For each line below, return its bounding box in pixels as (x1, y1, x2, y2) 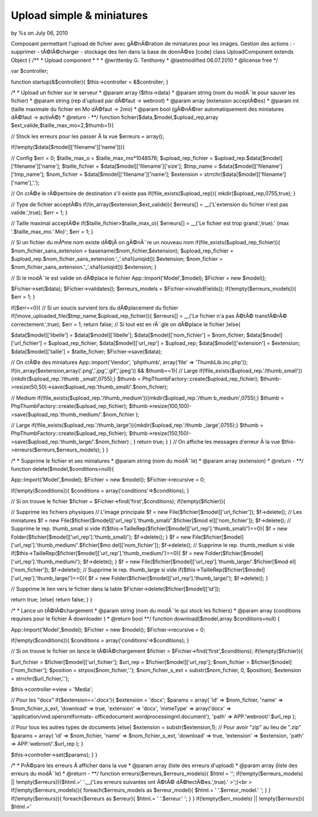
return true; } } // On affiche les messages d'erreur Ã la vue (137, 438, 280, 445)
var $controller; (11, 68, 48, 75)
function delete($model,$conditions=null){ (11, 465, 114, 472)
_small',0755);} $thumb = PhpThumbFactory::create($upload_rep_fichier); (80, 376, 259, 382)
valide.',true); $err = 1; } (11, 209, 68, 216)
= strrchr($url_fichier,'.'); (11, 675, 70, 682)
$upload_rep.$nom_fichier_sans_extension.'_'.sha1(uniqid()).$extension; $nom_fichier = (11, 255, 223, 262)
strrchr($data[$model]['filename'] (204, 171, 286, 178)
